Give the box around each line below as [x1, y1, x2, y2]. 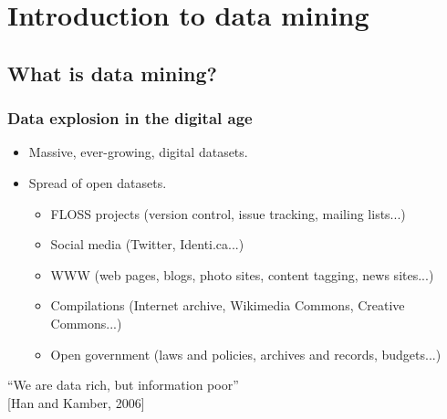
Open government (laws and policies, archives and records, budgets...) [50, 344, 442, 363]
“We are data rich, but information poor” [7, 375, 239, 394]
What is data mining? [7, 58, 217, 87]
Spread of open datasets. [28, 173, 167, 192]
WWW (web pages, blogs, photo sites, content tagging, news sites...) [50, 265, 434, 284]
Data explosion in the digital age [7, 107, 253, 130]
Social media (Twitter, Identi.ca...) [50, 235, 244, 254]
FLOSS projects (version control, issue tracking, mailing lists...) [50, 204, 406, 223]
